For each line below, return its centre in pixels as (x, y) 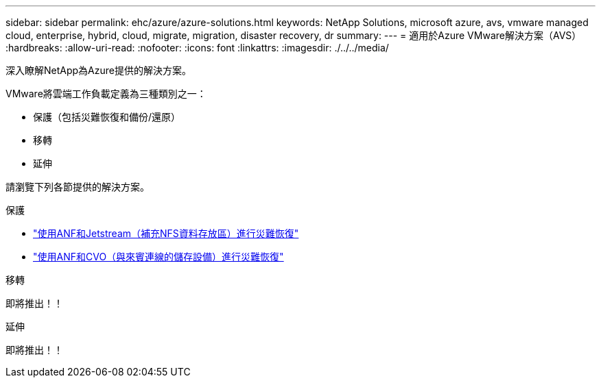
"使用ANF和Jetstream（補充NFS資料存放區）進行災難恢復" (166, 233)
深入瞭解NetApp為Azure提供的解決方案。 (98, 70)
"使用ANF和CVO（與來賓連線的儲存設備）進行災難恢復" (158, 257)
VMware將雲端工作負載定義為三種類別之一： (106, 94)
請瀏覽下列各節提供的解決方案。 (78, 187)
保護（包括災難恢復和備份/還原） (107, 117)
